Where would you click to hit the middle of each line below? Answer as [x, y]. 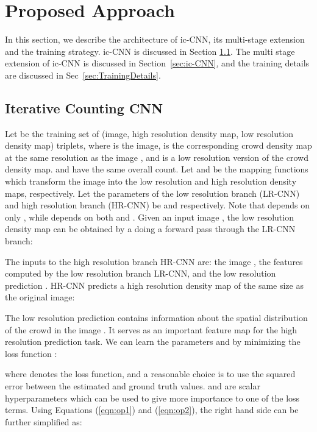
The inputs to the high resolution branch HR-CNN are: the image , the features [154, 261]
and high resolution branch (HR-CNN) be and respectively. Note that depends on [157, 205]
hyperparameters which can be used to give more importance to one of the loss [152, 398]
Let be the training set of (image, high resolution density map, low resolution [149, 133]
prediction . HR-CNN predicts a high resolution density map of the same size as [154, 285]
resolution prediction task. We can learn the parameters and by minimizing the [153, 342]
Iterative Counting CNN [84, 108]
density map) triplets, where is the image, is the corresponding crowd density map [158, 145]
